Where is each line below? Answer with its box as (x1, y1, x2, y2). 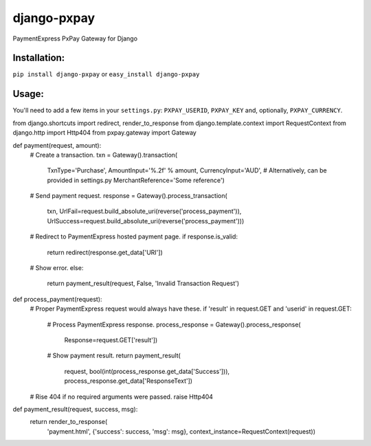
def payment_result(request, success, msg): (12, 405, 138, 413)
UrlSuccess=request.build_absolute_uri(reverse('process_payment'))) (47, 216, 245, 225)
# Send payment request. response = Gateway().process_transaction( (30, 192, 228, 200)
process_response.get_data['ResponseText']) (64, 377, 192, 385)
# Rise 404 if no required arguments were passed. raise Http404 (30, 392, 213, 401)
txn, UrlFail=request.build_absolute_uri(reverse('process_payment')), (47, 207, 242, 216)
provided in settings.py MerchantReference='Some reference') (47, 176, 225, 184)
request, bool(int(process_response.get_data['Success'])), (64, 367, 230, 375)
